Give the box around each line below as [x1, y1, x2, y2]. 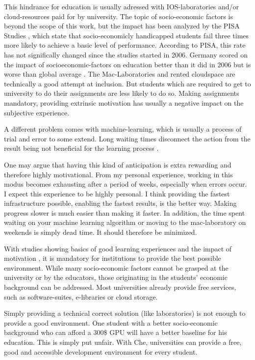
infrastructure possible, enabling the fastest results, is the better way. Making [4, 198, 237, 208]
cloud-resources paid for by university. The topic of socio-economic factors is [4, 11, 233, 21]
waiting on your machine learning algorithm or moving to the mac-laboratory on [4, 217, 246, 227]
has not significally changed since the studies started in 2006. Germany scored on [4, 49, 248, 59]
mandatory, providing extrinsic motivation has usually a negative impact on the [4, 97, 244, 108]
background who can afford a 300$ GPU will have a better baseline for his [4, 327, 227, 337]
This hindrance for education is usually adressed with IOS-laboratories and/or [4, 1, 239, 11]
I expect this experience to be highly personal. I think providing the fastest [4, 188, 230, 198]
